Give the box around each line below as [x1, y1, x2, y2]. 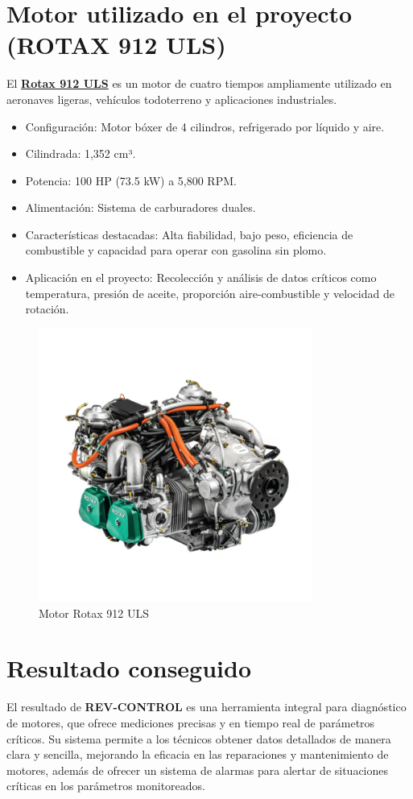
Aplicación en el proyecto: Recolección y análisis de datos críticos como [25, 269, 377, 286]
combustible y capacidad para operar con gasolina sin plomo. [25, 242, 327, 259]
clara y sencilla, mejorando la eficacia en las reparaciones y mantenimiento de [6, 746, 389, 763]
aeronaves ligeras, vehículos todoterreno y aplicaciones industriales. [6, 90, 337, 107]
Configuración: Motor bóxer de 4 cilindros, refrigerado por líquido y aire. [25, 118, 385, 135]
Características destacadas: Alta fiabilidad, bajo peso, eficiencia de [25, 226, 353, 242]
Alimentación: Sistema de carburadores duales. [25, 199, 256, 216]
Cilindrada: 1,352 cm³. [25, 145, 136, 162]
